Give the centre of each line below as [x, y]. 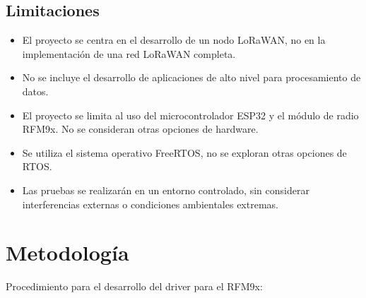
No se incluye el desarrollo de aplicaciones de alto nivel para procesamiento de [191, 77]
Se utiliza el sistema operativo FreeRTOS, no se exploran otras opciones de [184, 152]
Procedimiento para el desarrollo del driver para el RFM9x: [134, 286]
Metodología [67, 252]
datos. [35, 91]
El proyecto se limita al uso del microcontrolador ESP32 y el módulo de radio [190, 115]
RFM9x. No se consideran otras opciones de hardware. [140, 129]
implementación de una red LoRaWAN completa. [129, 53]
